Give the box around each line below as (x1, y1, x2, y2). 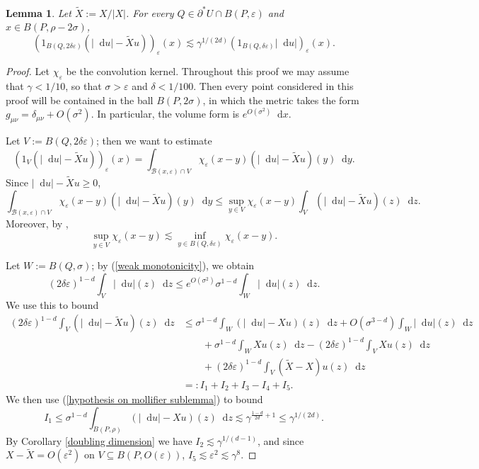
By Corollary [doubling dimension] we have (6, 433, 192, 448)
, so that (65, 79, 102, 94)
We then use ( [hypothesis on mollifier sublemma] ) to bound (6, 392, 263, 407)
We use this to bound (6, 297, 99, 312)
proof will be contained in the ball (6, 92, 154, 107)
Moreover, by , (6, 216, 69, 231)
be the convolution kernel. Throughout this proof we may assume (66, 64, 350, 79)
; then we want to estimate (96, 133, 212, 148)
